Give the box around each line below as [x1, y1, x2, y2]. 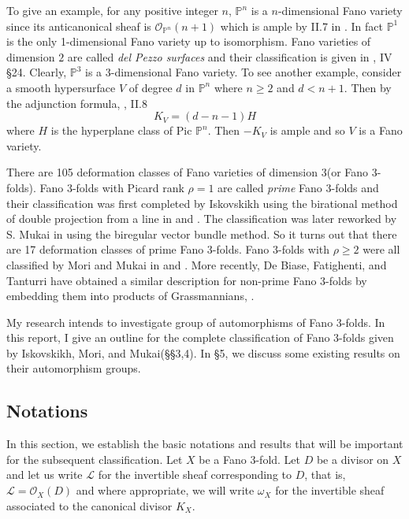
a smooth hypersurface [6, 79, 116, 95]
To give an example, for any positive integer [6, 2, 218, 18]
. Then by [344, 79, 392, 95]
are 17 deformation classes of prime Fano [6, 241, 204, 258]
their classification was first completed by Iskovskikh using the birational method [6, 195, 398, 211]
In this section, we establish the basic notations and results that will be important [6, 436, 403, 452]
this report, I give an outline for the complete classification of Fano [6, 329, 330, 346]
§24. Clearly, [6, 64, 67, 80]
